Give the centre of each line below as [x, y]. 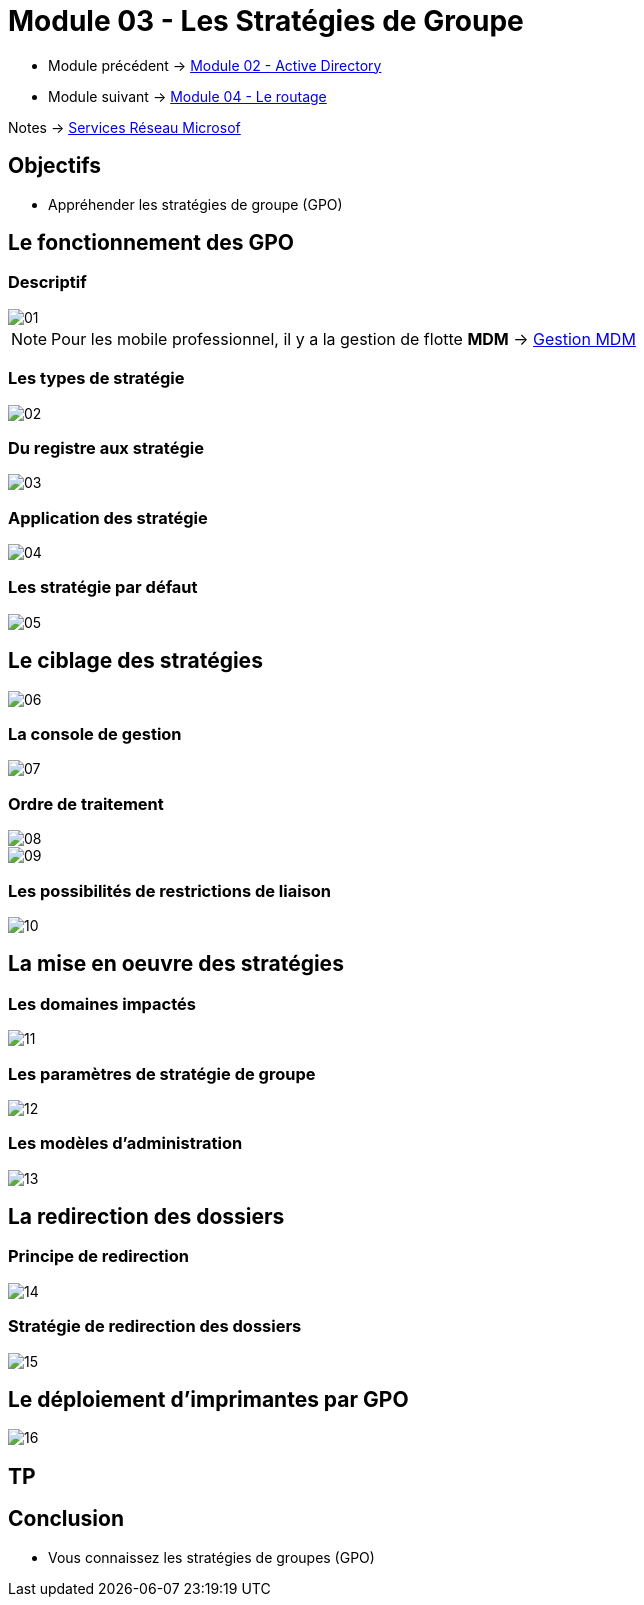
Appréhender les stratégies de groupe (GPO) [195, 204]
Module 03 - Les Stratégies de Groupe [266, 21]
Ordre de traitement [86, 803]
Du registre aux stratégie [106, 447]
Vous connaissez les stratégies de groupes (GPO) [211, 1557]
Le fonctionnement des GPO [151, 243]
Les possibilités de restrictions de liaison [170, 890]
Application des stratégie [108, 517]
